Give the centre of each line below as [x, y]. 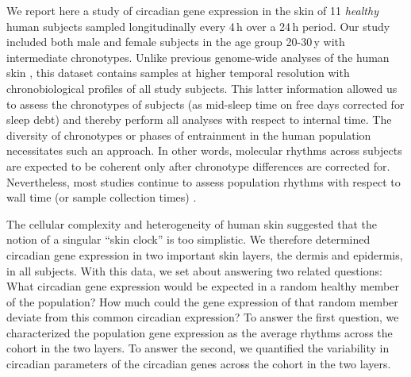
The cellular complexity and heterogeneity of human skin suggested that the [192, 223]
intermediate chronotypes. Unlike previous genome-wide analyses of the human [198, 57]
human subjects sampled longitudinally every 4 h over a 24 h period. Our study [198, 26]
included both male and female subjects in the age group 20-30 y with [176, 42]
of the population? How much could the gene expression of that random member [202, 301]
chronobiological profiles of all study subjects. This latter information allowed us [202, 88]
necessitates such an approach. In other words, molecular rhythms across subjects [204, 150]
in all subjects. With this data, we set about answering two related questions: [194, 270]
